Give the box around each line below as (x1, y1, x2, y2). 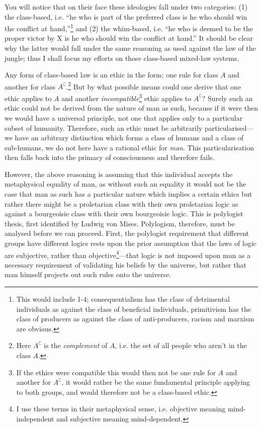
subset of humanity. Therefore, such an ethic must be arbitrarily (5, 122, 203, 133)
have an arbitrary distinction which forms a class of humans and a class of (15, 132, 244, 143)
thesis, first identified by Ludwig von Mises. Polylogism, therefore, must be (5, 218, 235, 228)
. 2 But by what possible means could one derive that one (66, 79, 241, 92)
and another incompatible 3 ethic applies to (61, 92, 192, 103)
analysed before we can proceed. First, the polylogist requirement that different (5, 228, 249, 238)
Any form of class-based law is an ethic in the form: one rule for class (5, 69, 218, 80)
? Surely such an (202, 93, 253, 103)
